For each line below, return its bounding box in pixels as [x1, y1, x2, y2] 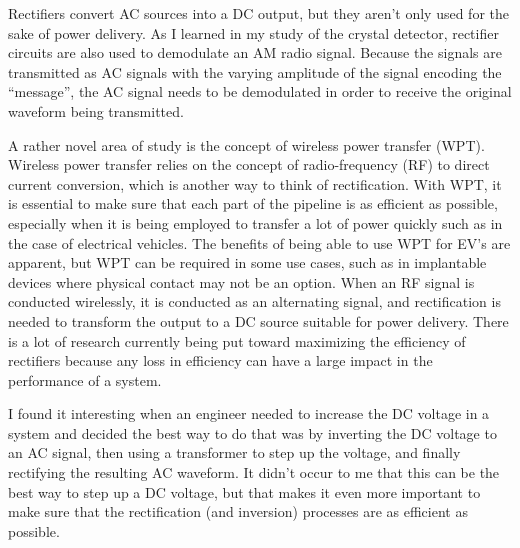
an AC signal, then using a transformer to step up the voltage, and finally [8, 442, 461, 463]
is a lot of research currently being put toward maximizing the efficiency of [8, 330, 466, 351]
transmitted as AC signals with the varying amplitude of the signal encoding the [8, 61, 502, 82]
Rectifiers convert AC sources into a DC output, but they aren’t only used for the [8, 3, 509, 23]
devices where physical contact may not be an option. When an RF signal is [8, 271, 475, 292]
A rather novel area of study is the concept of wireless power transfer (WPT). [8, 134, 485, 155]
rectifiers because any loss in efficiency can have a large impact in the [8, 350, 433, 371]
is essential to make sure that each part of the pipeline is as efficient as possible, [8, 193, 498, 214]
